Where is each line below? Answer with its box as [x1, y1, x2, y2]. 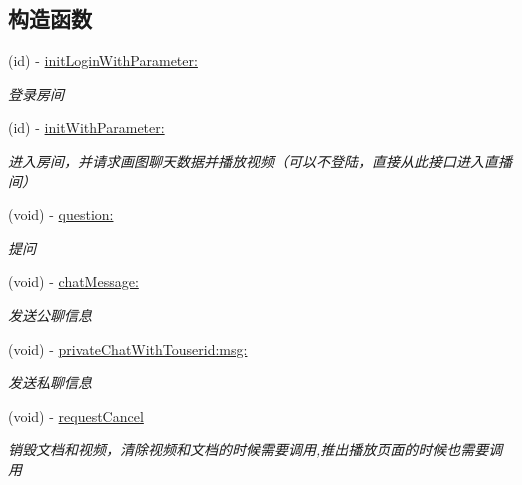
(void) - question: [8, 204, 114, 225]
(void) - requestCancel [8, 405, 144, 426]
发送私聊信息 [8, 372, 92, 393]
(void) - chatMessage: [8, 271, 139, 292]
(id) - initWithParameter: [8, 117, 165, 138]
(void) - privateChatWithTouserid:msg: [8, 338, 248, 359]
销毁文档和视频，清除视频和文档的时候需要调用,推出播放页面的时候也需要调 [8, 439, 503, 460]
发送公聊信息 [8, 304, 92, 325]
